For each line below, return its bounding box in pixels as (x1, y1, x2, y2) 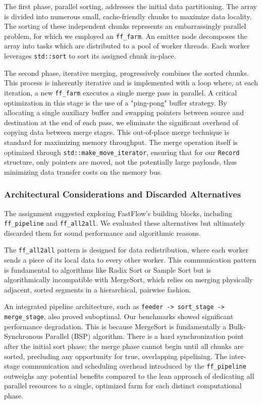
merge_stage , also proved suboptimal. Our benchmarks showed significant (4, 311, 234, 322)
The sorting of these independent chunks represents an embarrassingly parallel (4, 21, 246, 31)
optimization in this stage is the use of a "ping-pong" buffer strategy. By (4, 97, 227, 108)
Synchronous (4, 331, 43, 341)
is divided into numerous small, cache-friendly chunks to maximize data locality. (4, 11, 252, 21)
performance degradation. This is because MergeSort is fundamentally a (4, 321, 227, 331)
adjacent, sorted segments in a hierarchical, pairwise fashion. (4, 284, 191, 294)
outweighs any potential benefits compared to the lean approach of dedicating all (4, 370, 254, 381)
